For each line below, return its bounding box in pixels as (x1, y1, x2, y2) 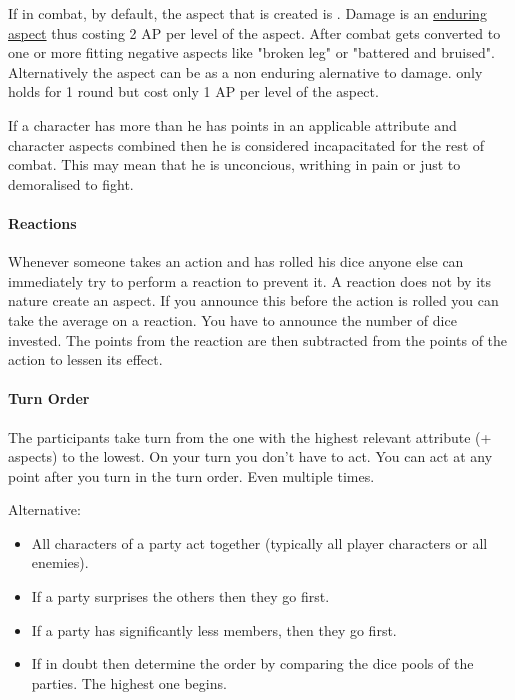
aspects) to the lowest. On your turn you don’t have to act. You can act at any (8, 446, 493, 467)
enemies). (31, 552, 89, 573)
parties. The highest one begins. (31, 672, 227, 693)
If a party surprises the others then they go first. (31, 586, 330, 607)
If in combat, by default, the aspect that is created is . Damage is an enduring (8, 3, 487, 23)
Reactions (8, 212, 77, 233)
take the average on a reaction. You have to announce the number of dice (8, 309, 457, 330)
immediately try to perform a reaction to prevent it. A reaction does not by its (8, 270, 491, 291)
